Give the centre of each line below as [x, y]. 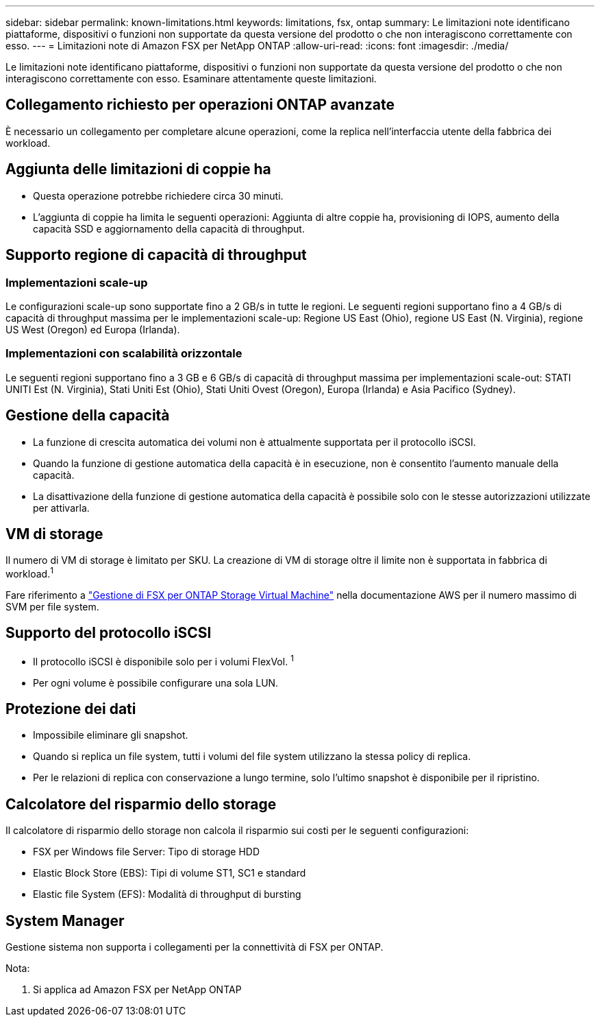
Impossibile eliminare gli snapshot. [111, 735]
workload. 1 [29, 573]
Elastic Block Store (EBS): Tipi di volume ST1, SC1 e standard [170, 873]
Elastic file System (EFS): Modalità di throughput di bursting [167, 894]
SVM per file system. [52, 607]
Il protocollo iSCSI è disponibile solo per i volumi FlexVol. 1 [163, 660]
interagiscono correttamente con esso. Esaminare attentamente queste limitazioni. [191, 79]
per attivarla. [61, 508]
